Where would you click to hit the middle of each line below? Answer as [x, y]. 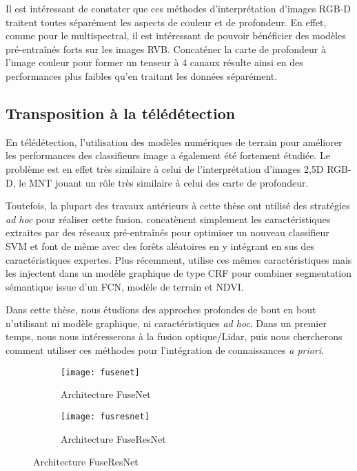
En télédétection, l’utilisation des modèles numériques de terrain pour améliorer [174, 142]
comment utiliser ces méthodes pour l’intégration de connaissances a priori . [165, 350]
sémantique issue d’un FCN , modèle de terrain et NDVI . [125, 286]
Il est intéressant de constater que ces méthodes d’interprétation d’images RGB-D [178, 8]
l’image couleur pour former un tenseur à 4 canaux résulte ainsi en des [154, 62]
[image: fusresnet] [105, 416]
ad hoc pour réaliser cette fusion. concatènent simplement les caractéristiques [168, 219]
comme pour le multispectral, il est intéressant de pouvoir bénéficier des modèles [176, 35]
